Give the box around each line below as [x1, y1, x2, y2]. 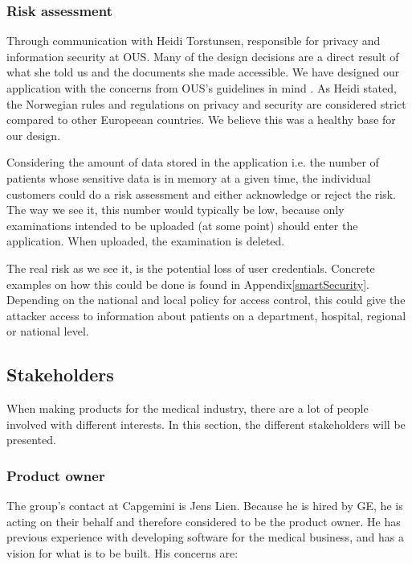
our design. [6, 126, 61, 143]
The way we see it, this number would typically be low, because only [6, 201, 345, 218]
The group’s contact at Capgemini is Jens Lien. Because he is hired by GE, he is [6, 497, 403, 514]
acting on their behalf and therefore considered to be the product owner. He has [6, 513, 401, 529]
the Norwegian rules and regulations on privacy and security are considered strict [6, 95, 406, 112]
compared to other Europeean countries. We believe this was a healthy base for [6, 111, 396, 128]
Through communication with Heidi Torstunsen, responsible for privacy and [6, 32, 381, 49]
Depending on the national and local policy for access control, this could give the [6, 291, 406, 308]
